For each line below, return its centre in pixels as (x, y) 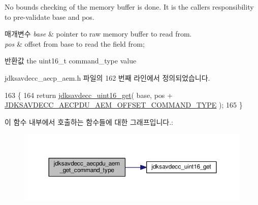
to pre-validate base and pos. (50, 16)
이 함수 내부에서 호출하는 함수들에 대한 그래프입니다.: (89, 122)
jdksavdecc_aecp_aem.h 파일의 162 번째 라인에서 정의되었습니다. (107, 77)
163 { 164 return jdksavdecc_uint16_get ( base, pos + (89, 95)
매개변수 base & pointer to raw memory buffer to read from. (98, 34)
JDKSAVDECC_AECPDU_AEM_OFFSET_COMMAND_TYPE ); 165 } (124, 105)
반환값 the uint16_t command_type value (71, 61)
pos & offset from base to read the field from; (75, 43)
